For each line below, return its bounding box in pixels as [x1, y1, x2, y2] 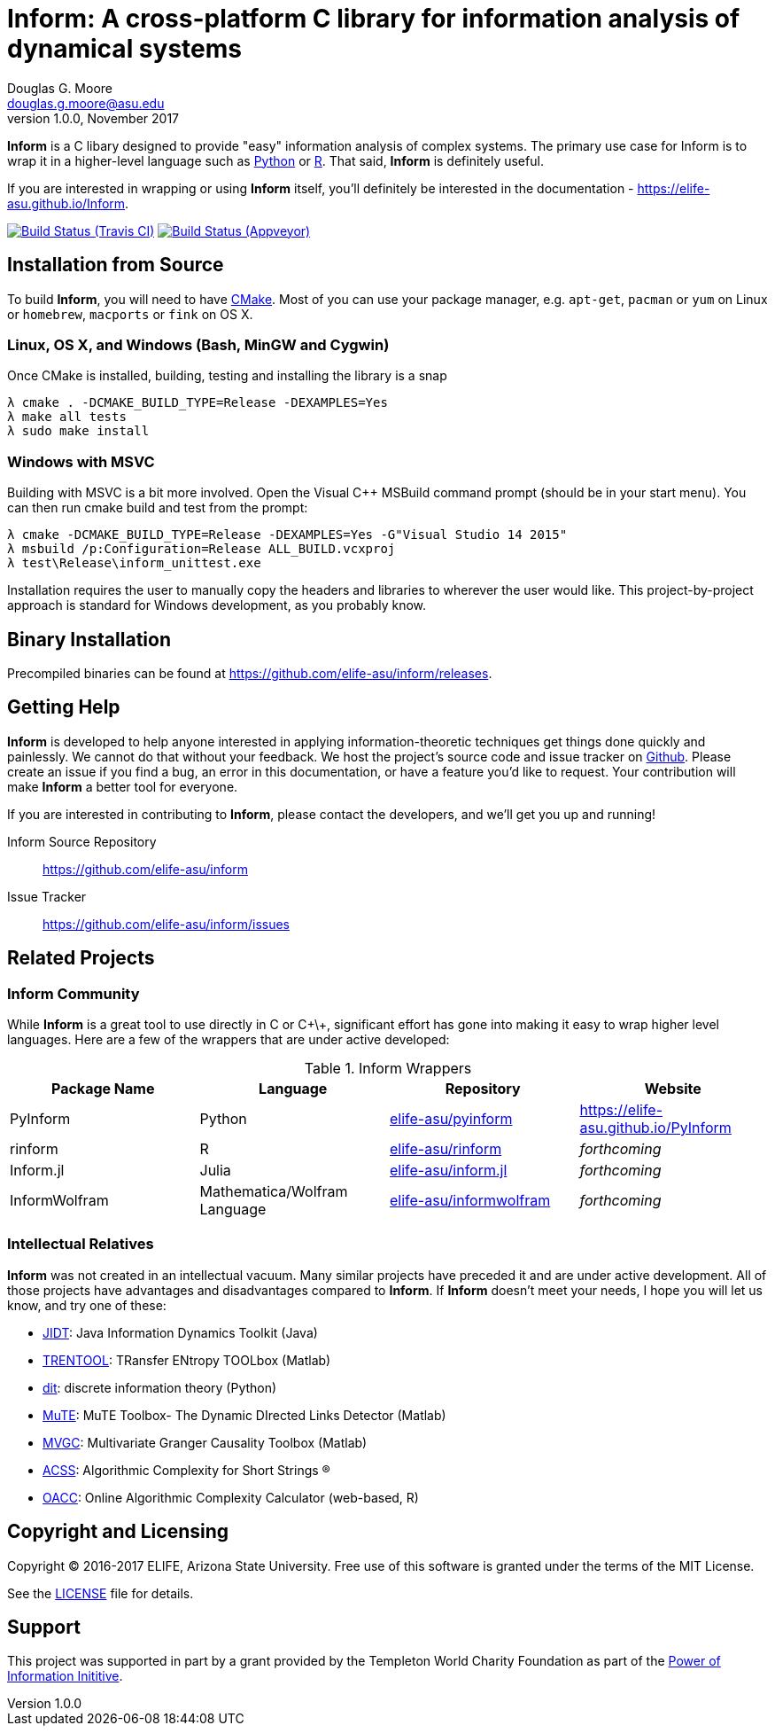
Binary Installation [7, 628, 171, 651]
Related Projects [7, 947, 155, 970]
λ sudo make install [7, 424, 150, 439]
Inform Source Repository [7, 833, 157, 849]
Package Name [51, 1080, 155, 1097]
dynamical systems [7, 34, 242, 64]
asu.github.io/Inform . [7, 195, 129, 211]
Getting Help [7, 696, 120, 719]
